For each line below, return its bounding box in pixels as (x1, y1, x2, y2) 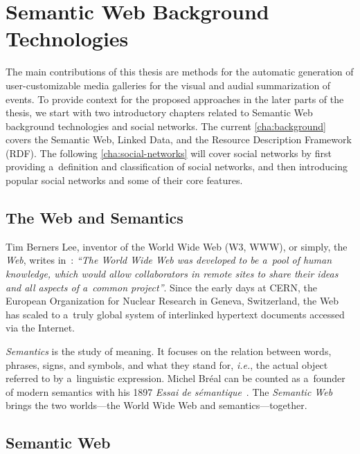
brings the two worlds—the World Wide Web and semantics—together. (6, 398, 307, 412)
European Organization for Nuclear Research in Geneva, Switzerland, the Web (6, 293, 339, 308)
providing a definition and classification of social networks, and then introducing (6, 159, 348, 174)
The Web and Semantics (6, 207, 183, 228)
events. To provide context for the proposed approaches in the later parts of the (6, 91, 344, 106)
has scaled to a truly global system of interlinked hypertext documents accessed (6, 307, 345, 321)
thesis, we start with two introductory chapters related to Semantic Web (6, 105, 313, 120)
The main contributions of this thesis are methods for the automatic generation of (6, 64, 354, 79)
